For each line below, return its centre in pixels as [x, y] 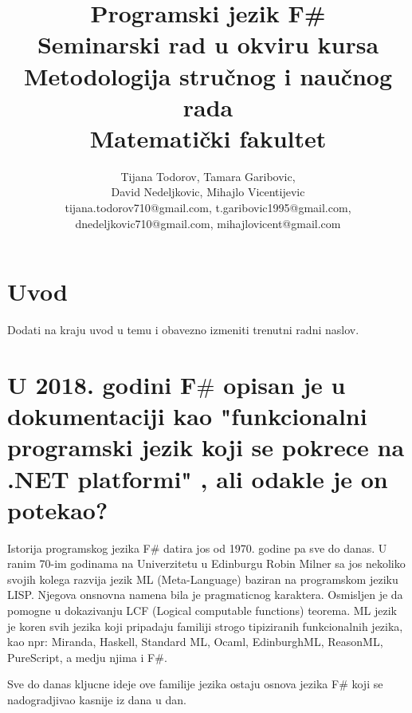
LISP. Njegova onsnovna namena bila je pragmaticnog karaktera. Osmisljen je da [205, 595]
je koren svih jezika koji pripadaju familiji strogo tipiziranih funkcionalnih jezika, [205, 626]
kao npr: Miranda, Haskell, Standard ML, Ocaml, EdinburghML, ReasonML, [195, 642]
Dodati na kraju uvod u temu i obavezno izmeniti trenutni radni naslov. [183, 330]
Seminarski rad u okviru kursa [208, 44]
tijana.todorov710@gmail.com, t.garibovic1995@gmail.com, [208, 208]
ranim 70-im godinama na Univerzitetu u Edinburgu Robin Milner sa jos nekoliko [206, 563]
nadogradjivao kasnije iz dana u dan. [97, 699]
